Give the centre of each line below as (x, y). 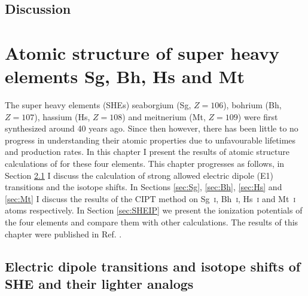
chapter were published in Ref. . (63, 234)
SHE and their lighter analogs (99, 283)
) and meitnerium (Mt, (164, 116)
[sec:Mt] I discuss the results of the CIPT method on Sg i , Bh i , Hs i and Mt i (150, 198)
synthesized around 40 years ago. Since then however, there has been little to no (152, 128)
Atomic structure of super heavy (142, 52)
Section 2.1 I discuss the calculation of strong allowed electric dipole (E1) (139, 175)
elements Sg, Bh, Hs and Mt (125, 76)
